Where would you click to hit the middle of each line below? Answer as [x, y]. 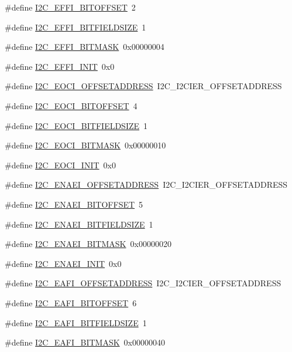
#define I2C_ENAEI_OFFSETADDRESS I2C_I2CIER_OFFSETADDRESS [146, 185]
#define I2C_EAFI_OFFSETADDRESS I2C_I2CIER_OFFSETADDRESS [143, 283]
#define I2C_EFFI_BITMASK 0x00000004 [85, 47]
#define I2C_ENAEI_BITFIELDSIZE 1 [79, 224]
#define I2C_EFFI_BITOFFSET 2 [70, 7]
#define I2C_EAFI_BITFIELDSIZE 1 [76, 322]
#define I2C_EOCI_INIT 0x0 [60, 165]
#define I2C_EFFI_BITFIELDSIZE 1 [75, 27]
